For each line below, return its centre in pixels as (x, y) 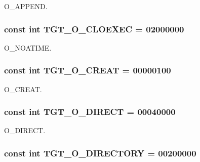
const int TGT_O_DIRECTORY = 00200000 (100, 153)
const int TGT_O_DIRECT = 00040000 (90, 112)
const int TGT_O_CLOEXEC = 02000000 (94, 29)
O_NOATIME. (28, 47)
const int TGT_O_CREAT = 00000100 (88, 70)
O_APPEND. (26, 6)
